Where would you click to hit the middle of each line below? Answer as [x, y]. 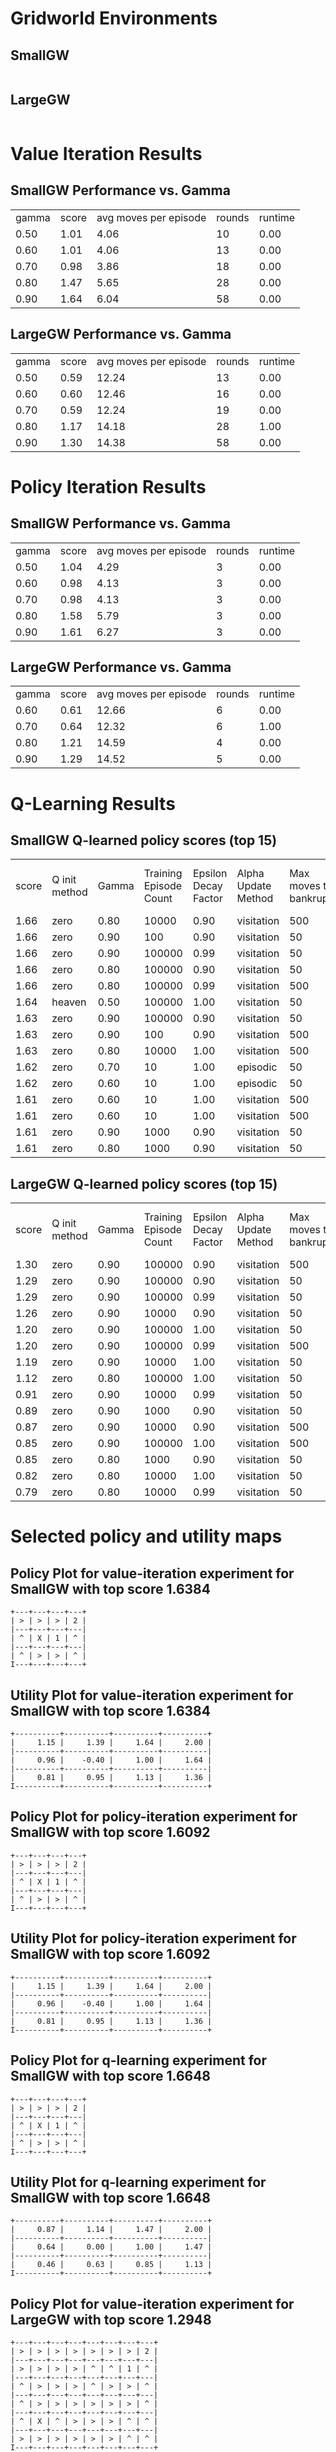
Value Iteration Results [106, 154]
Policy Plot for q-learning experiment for [138, 2060]
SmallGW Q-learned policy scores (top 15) [144, 840]
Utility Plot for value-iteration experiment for [152, 1695]
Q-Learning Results [93, 803]
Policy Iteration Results [108, 486]
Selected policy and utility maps [146, 1536]
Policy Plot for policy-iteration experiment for [154, 1817]
